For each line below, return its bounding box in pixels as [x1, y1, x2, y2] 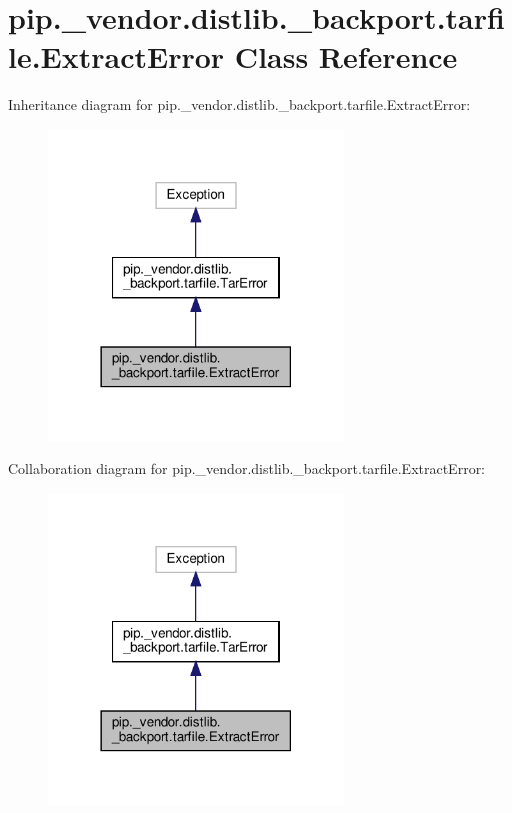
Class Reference [234, 36, 458, 77]
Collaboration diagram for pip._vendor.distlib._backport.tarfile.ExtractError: [8, 458, 486, 479]
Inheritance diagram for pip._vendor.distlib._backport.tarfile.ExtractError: [8, 94, 471, 115]
